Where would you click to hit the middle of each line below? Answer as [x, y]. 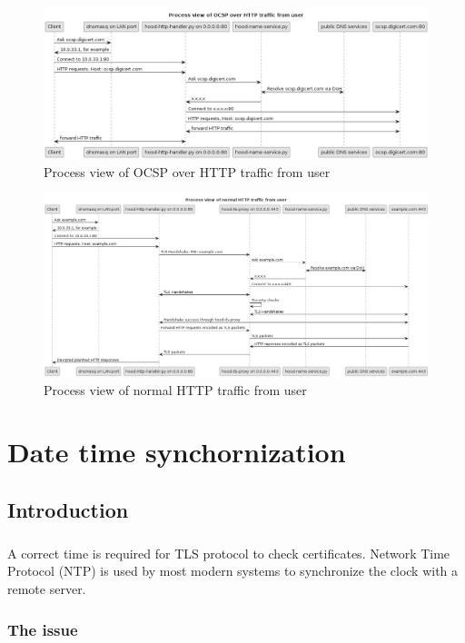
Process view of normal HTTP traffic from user [175, 389]
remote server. [47, 589]
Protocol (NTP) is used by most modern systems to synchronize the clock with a [233, 571]
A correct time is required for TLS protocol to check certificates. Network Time [229, 553]
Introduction [68, 510]
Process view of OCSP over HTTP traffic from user [187, 171]
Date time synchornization [177, 452]
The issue [43, 629]
